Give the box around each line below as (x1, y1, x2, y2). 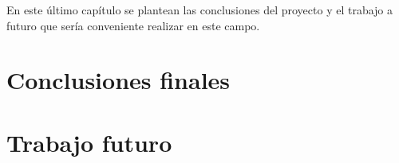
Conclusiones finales (6, 64, 231, 96)
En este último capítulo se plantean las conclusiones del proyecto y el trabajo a (6, 2, 393, 17)
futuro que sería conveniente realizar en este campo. (6, 17, 260, 33)
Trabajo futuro (6, 126, 172, 158)
